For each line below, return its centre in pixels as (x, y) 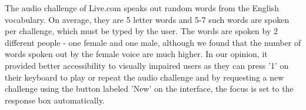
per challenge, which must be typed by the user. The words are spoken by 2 (141, 31)
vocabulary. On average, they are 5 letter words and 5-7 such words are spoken (147, 19)
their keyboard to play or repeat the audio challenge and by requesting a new (144, 77)
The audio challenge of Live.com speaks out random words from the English (142, 8)
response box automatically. (55, 100)
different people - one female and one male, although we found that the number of (153, 42)
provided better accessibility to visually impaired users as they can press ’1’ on (147, 65)
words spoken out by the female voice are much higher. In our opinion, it (136, 54)
